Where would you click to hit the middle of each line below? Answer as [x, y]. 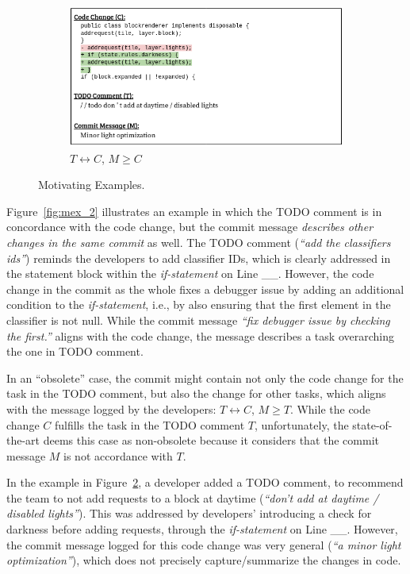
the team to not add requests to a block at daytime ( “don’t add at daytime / [193, 497]
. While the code [330, 408]
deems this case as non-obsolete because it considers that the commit [211, 440]
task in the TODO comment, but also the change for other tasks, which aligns [196, 393]
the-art [23, 440]
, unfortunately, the [301, 424]
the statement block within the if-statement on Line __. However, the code [190, 274]
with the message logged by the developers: [111, 408]
